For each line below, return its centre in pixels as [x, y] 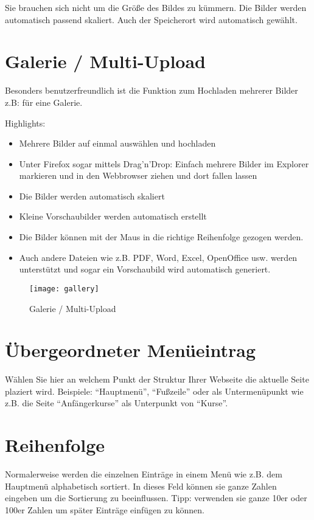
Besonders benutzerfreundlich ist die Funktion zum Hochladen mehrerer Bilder [152, 90]
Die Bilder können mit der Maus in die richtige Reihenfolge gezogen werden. [161, 237]
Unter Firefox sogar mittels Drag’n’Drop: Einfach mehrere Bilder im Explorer [164, 163]
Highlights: [25, 123]
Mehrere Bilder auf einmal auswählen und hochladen [117, 143]
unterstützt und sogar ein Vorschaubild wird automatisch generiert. [145, 269]
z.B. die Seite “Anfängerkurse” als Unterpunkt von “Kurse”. [117, 403]
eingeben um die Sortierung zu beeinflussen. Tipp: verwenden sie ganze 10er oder [156, 498]
